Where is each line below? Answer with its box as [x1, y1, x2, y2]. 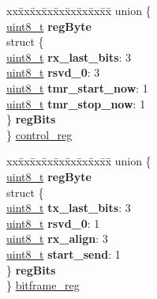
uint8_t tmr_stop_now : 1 [6, 95, 146, 112]
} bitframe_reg [6, 277, 80, 293]
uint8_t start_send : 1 [6, 245, 121, 262]
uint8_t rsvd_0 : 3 [6, 64, 100, 81]
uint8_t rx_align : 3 [6, 230, 108, 247]
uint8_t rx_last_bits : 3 [6, 48, 132, 65]
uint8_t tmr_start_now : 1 [6, 79, 148, 96]
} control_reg [6, 126, 73, 142]
